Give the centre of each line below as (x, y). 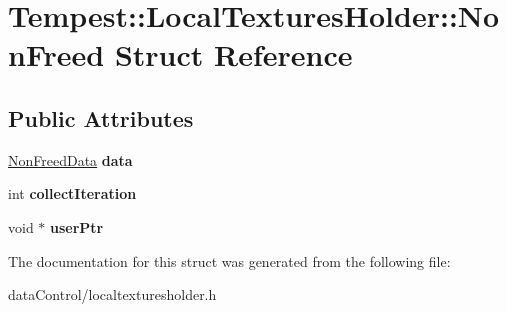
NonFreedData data (70, 159)
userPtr (77, 226)
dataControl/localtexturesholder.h (112, 294)
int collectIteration (72, 193)
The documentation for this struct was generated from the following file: (229, 260)
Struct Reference (233, 54)
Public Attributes (101, 117)
